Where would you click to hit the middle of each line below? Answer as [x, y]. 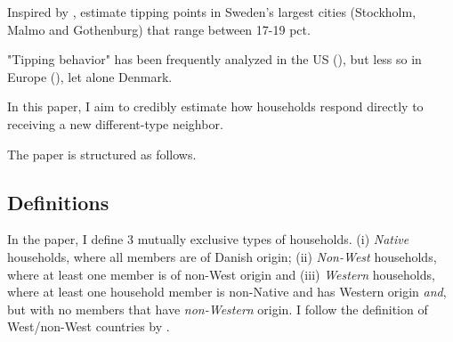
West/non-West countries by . [89, 326]
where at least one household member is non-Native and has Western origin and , [227, 292]
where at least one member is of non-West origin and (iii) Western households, [221, 274]
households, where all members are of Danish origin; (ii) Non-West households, [222, 256]
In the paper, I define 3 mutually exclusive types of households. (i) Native [208, 239]
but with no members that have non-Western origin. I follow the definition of [218, 309]
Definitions [58, 202]
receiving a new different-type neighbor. [115, 123]
